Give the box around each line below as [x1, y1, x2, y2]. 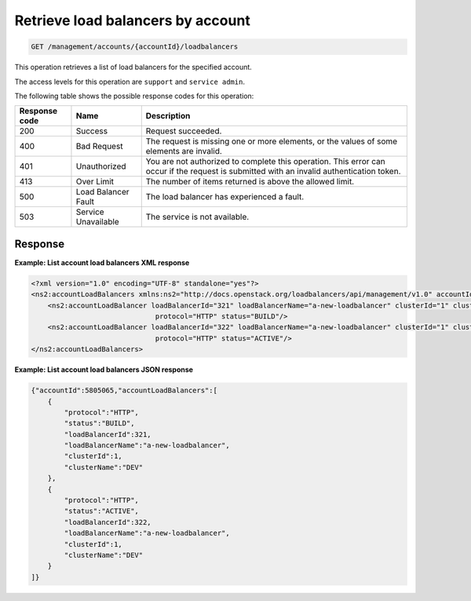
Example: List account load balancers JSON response [14, 365, 194, 374]
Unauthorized [75, 161, 126, 172]
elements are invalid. [145, 146, 223, 157]
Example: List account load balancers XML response [14, 257, 190, 267]
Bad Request [75, 141, 123, 152]
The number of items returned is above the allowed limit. [145, 177, 355, 188]
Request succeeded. [145, 126, 222, 137]
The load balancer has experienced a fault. [145, 191, 305, 202]
